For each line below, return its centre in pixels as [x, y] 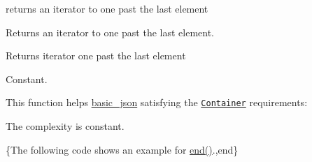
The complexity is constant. [65, 126]
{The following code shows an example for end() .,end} [122, 149]
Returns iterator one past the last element [96, 56]
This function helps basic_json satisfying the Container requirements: [157, 102]
